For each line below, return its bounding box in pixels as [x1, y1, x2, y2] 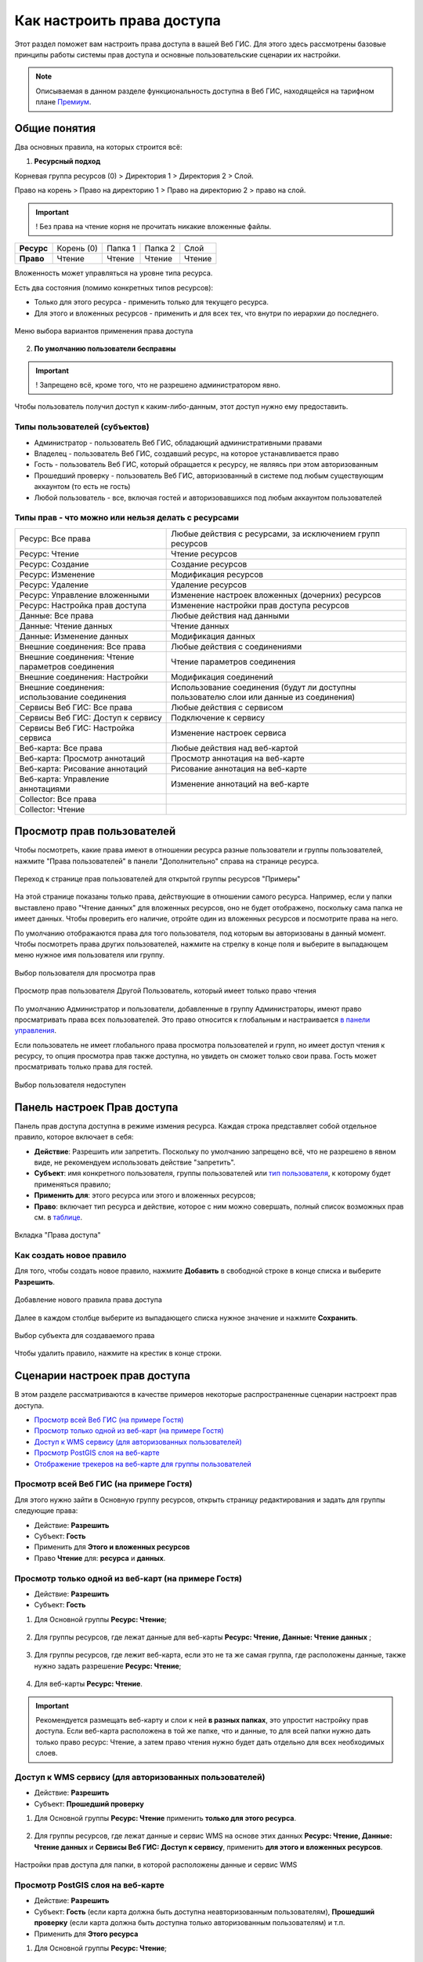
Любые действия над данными [171, 610, 290, 621]
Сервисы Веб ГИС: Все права [19, 702, 133, 713]
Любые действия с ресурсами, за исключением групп [171, 528, 380, 539]
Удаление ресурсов [171, 579, 247, 590]
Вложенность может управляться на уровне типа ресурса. [14, 268, 213, 278]
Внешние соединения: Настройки [19, 671, 149, 682]
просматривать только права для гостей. [14, 1062, 153, 1071]
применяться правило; [34, 1180, 111, 1189]
